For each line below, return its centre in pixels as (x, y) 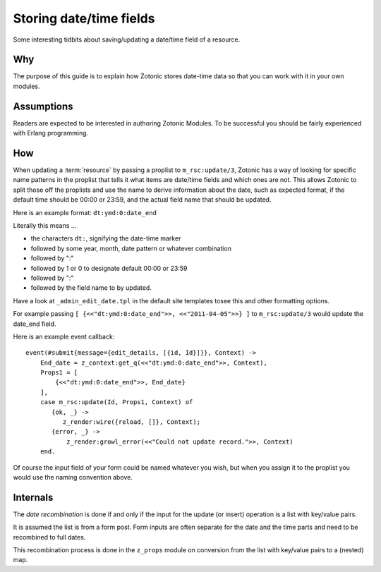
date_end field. (35, 324)
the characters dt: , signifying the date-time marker (106, 238)
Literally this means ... (45, 225)
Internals (33, 497)
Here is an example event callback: (64, 336)
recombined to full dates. (49, 537)
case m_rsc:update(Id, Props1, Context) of (116, 402)
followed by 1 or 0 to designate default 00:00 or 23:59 (109, 268)
